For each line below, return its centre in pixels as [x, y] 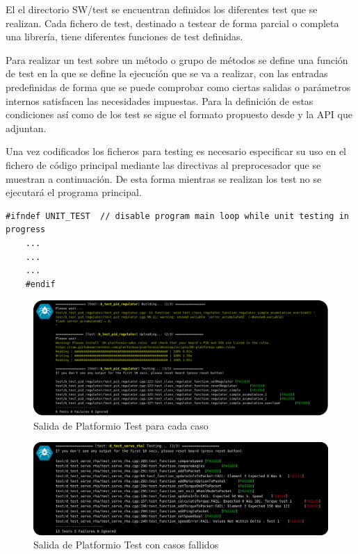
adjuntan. [26, 128]
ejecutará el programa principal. [74, 192]
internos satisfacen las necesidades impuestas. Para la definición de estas [160, 100]
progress [26, 230]
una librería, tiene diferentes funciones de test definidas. [124, 36]
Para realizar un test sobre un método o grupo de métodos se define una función [177, 59]
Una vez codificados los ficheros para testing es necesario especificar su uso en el [176, 151]
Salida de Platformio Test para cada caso [121, 425]
